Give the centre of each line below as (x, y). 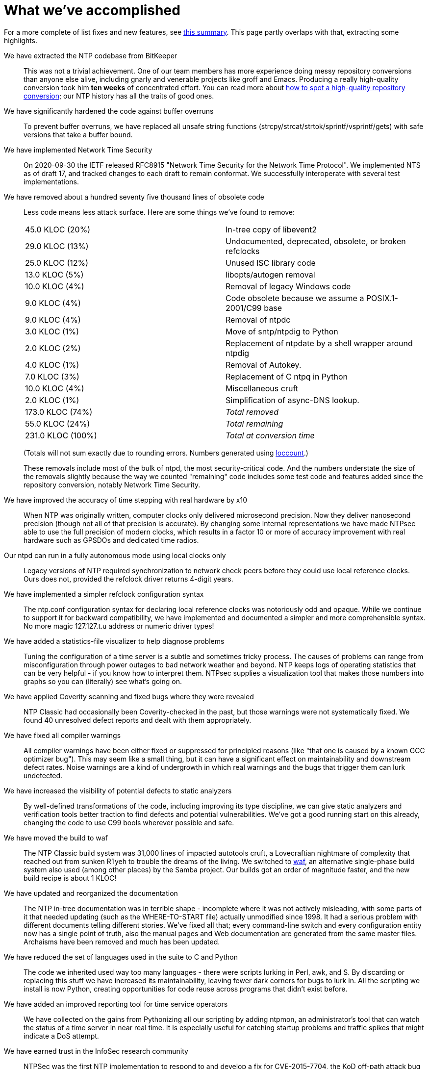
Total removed (252, 412)
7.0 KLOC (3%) (52, 376)
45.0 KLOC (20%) (58, 229)
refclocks (243, 251)
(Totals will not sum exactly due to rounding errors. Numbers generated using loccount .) (166, 453)
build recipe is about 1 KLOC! (70, 878)
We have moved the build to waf (56, 838)
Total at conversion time (270, 435)
